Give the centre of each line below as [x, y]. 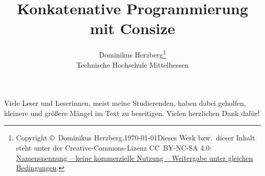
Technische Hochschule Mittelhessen [132, 64]
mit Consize [132, 28]
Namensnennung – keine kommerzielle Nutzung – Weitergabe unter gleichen [135, 157]
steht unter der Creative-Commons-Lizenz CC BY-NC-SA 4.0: [114, 147]
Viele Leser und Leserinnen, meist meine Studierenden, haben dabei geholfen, [125, 103]
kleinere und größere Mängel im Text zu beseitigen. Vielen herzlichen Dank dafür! [132, 113]
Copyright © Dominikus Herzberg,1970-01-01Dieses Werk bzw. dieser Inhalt [136, 138]
